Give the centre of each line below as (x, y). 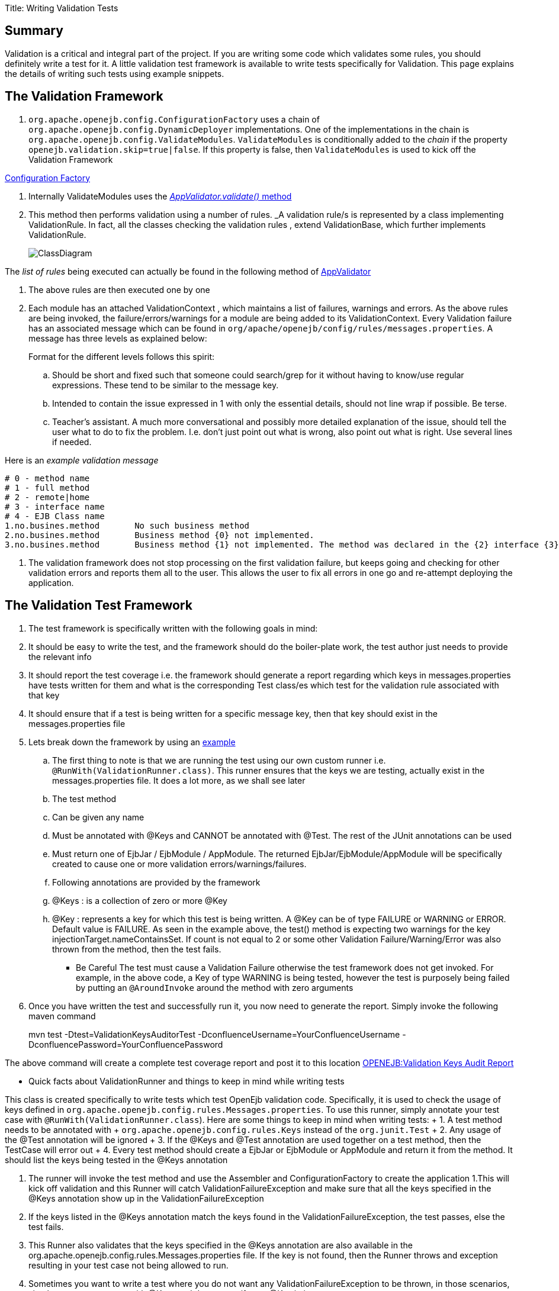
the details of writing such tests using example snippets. (115, 73)
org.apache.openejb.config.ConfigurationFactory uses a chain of (174, 119)
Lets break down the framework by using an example (132, 742)
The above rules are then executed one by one (119, 289)
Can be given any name (98, 817)
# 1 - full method (47, 487)
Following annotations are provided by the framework (156, 882)
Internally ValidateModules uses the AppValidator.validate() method (160, 196)
